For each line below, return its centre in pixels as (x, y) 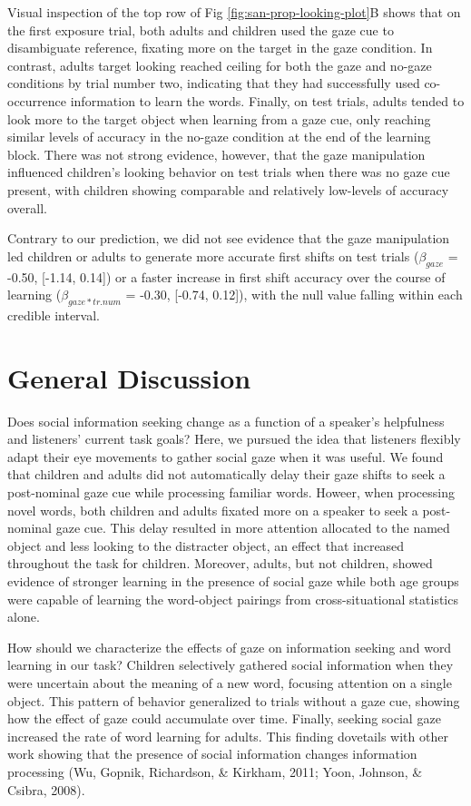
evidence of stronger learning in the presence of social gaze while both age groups (233, 580)
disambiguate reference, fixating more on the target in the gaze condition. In (220, 48)
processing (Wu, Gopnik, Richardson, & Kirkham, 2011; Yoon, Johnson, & (215, 771)
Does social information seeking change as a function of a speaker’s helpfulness (226, 421)
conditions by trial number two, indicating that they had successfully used (214, 83)
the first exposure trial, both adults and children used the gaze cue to (201, 29)
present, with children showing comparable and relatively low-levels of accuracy (228, 189)
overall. (27, 207)
